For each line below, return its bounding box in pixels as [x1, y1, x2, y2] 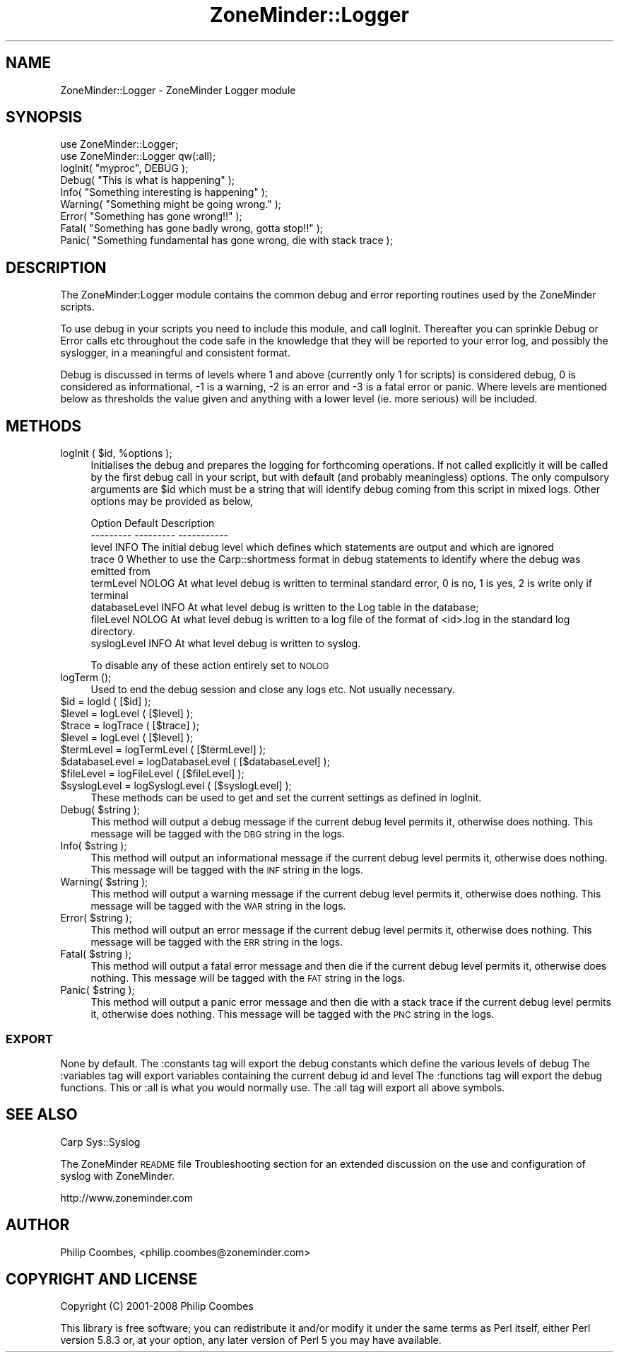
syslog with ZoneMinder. [60, 1169, 175, 1182]
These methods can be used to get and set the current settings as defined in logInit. [90, 791, 482, 804]
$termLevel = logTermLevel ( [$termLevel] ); [60, 743, 266, 756]
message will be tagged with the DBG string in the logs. [90, 828, 345, 840]
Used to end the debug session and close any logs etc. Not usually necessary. [90, 683, 455, 696]
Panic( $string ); [60, 984, 135, 997]
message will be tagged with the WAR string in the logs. [90, 900, 346, 912]
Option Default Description [90, 517, 215, 530]
